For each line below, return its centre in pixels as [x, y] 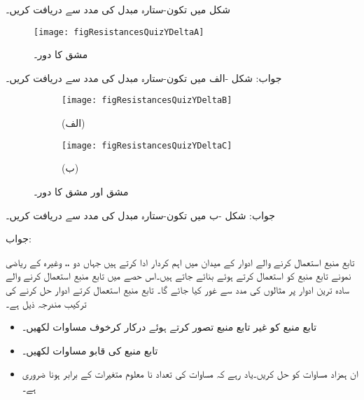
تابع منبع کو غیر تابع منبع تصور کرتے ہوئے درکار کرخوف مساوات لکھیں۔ [169, 327]
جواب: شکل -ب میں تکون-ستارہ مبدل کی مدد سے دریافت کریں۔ [140, 215]
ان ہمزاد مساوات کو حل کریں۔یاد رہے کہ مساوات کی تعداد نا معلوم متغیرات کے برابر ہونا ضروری [190, 374]
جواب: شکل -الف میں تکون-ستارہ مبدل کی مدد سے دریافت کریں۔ [144, 77]
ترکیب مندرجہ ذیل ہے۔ [46, 303]
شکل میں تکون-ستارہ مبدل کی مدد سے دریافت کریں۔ [118, 9]
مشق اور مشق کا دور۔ [81, 191]
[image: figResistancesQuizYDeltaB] [147, 101]
